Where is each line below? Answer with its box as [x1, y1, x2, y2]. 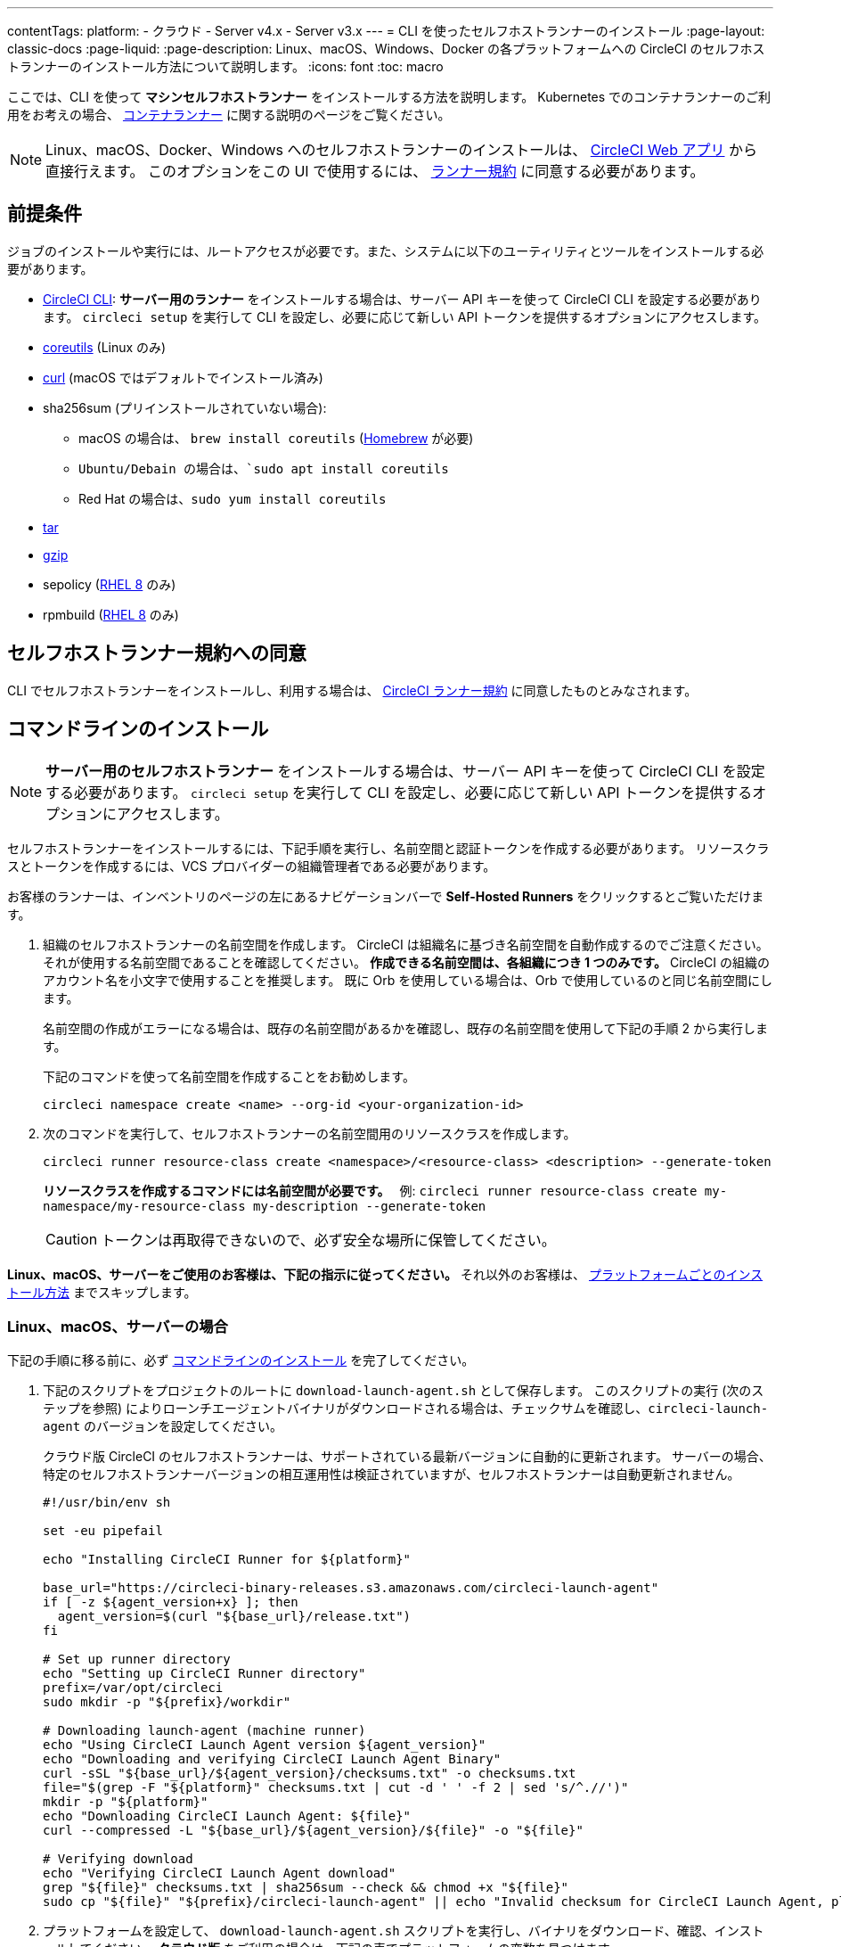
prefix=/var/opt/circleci [43, 1680, 224, 1696]
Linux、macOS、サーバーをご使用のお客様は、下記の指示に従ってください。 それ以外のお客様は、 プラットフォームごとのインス [7, 1266, 763, 1282]
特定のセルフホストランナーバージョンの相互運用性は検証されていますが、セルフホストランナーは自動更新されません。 [43, 1466, 740, 1483]
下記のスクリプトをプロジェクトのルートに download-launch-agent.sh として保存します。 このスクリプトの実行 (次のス [43, 1383, 764, 1399]
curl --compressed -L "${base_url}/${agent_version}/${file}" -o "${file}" [43, 1823, 584, 1838]
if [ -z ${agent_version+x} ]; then [43, 1595, 298, 1610]
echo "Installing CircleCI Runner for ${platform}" [43, 1552, 412, 1567]
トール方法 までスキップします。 [7, 1284, 197, 1300]
